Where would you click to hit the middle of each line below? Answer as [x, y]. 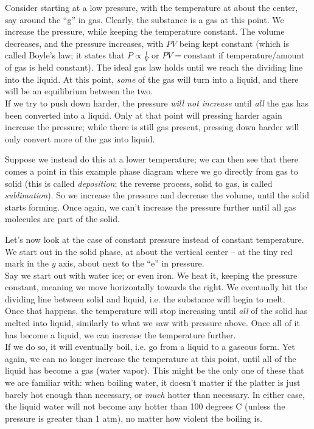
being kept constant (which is [234, 43]
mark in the [27, 263]
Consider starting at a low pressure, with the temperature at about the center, [152, 7]
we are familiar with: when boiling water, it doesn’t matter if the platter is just [153, 382]
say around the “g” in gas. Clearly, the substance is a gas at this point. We [145, 19]
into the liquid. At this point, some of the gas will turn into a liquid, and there [152, 79]
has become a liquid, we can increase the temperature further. [120, 334]
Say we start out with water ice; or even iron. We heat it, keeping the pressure [151, 275]
